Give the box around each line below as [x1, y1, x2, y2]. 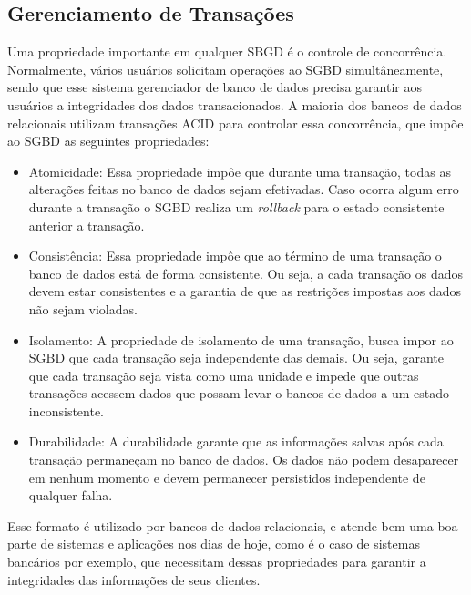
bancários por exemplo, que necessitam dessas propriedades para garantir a [7, 552, 426, 571]
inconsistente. [28, 401, 105, 420]
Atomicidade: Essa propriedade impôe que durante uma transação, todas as [28, 161, 451, 180]
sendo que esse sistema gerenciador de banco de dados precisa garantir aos [7, 77, 422, 97]
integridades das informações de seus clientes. [7, 569, 261, 589]
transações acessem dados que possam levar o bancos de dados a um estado [28, 384, 449, 403]
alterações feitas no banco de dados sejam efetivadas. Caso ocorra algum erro [28, 180, 459, 199]
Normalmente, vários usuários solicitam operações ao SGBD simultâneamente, [7, 59, 444, 78]
